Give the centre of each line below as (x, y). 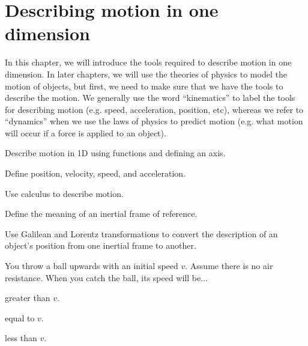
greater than (28, 298)
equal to (20, 317)
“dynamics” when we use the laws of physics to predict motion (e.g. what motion (154, 121)
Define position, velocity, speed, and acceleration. (95, 173)
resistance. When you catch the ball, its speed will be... (106, 277)
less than (21, 338)
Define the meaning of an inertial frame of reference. (101, 214)
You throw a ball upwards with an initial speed (92, 266)
